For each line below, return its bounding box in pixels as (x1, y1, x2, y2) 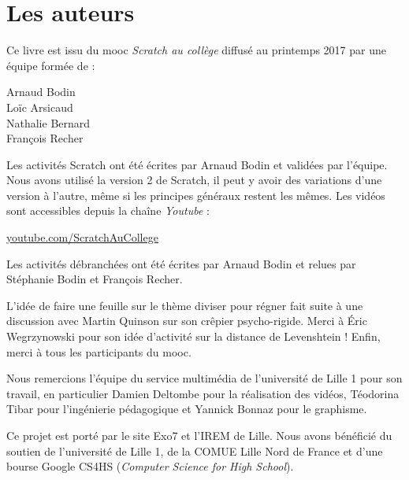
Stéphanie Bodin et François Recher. (6, 271, 183, 287)
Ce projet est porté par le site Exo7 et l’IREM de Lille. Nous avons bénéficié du (6, 427, 392, 443)
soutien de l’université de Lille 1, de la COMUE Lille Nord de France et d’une (6, 442, 383, 459)
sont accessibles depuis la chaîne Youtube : (6, 202, 210, 219)
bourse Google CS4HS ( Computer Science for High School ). (6, 458, 294, 474)
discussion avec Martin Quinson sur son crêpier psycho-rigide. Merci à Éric (6, 312, 367, 329)
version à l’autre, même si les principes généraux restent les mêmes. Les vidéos (6, 186, 385, 203)
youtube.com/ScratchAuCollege (6, 229, 158, 246)
